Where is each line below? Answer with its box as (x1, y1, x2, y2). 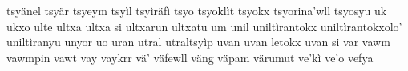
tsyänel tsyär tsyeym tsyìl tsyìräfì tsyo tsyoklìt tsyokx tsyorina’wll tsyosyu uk (6, 2, 387, 18)
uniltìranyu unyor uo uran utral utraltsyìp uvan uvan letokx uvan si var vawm (6, 34, 390, 50)
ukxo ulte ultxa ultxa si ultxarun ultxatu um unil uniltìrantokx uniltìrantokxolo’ (6, 18, 402, 34)
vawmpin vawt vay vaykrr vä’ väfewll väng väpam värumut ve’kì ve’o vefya (6, 49, 374, 65)
